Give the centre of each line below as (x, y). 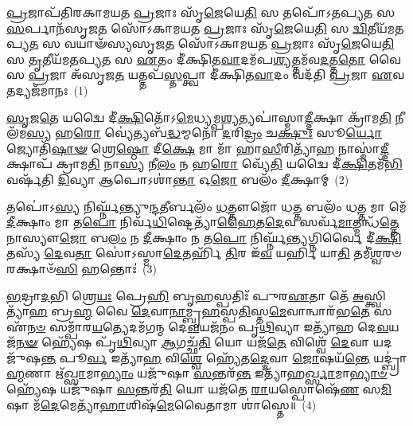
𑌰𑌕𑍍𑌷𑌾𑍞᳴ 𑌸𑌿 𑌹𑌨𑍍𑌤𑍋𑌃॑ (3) (82, 268)
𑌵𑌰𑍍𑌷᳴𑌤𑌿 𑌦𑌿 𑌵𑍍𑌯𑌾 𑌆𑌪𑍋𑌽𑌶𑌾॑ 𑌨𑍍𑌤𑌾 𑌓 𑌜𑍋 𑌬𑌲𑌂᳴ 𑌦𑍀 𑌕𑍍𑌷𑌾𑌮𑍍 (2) (178, 179)
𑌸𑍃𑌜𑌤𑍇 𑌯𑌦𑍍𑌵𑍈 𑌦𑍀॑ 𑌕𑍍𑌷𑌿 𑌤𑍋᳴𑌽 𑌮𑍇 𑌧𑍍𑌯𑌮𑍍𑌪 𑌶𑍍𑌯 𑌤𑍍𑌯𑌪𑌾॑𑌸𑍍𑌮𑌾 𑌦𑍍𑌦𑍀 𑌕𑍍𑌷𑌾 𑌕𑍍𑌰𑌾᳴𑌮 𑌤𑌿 (199, 117)
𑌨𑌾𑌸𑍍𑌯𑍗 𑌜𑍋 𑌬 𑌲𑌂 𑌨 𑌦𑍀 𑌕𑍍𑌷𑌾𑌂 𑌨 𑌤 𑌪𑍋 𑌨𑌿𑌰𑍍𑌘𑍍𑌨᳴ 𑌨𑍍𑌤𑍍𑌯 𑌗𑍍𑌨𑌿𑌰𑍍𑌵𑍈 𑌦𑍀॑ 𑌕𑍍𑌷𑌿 (204, 237)
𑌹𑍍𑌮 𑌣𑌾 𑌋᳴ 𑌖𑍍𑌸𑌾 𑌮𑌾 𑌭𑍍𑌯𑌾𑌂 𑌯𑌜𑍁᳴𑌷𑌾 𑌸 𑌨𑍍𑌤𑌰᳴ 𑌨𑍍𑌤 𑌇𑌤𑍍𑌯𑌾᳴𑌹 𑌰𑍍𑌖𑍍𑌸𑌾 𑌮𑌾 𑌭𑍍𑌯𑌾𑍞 (197, 373)
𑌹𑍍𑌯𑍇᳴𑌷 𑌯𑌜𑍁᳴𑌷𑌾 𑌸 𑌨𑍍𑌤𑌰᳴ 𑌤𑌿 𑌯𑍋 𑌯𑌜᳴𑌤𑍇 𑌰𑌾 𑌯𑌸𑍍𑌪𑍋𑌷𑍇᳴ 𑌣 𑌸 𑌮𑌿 (199, 389)
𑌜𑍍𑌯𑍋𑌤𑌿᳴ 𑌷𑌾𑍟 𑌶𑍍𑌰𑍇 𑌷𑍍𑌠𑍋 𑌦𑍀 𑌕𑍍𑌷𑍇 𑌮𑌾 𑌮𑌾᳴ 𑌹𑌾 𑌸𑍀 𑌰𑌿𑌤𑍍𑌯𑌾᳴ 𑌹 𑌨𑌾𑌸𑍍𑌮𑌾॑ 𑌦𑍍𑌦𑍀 (198, 148)
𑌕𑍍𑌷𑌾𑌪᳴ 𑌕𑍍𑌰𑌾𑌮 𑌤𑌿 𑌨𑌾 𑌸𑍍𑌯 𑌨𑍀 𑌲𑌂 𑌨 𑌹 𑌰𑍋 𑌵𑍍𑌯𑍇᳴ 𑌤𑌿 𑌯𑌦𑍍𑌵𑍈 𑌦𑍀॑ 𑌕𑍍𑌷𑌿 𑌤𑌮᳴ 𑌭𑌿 (205, 164)
